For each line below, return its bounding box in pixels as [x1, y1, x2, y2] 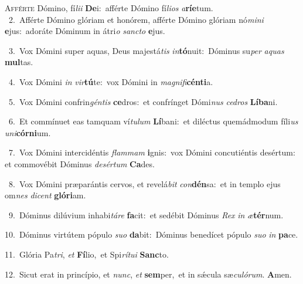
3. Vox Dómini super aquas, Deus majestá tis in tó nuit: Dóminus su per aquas [8, 44, 284, 56]
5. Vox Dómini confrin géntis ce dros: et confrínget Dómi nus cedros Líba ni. [8, 95, 278, 107]
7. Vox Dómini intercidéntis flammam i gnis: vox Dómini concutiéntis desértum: [8, 146, 295, 158]
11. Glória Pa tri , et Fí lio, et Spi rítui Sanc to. [5, 248, 169, 260]
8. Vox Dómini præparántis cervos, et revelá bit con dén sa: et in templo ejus [8, 177, 281, 190]
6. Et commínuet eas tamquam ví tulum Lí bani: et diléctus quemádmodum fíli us [8, 115, 298, 127]
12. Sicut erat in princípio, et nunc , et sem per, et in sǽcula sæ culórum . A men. [5, 268, 292, 280]
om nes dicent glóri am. [5, 189, 86, 201]
